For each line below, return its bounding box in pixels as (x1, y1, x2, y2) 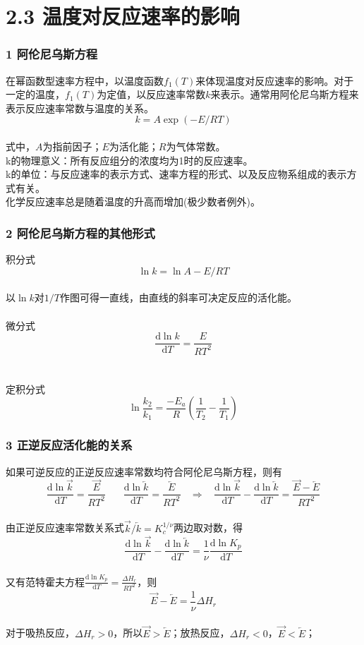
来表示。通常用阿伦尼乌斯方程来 (210, 87, 359, 102)
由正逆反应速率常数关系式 (6, 520, 124, 535)
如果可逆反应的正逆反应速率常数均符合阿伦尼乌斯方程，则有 (6, 464, 282, 478)
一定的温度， (6, 87, 65, 102)
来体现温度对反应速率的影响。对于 (195, 73, 354, 88)
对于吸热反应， (6, 625, 75, 640)
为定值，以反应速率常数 (97, 87, 206, 102)
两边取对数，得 (174, 520, 243, 535)
